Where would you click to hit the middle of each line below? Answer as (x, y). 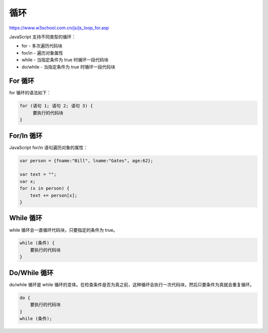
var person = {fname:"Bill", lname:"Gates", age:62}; (86, 161)
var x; (28, 181)
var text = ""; (38, 174)
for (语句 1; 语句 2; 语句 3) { (56, 106)
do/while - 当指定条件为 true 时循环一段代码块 (68, 67)
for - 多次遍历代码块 (42, 46)
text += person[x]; (54, 195)
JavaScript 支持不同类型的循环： (43, 37)
